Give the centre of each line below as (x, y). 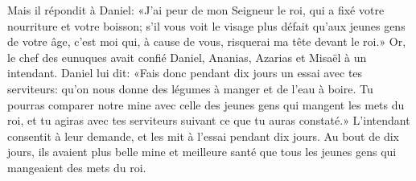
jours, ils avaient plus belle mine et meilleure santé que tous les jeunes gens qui (202, 152)
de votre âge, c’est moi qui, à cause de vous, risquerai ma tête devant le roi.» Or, (207, 41)
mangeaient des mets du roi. (77, 167)
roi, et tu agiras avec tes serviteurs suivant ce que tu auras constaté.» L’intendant (209, 120)
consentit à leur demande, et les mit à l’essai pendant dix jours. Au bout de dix (203, 136)
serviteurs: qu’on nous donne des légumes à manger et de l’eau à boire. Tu (190, 88)
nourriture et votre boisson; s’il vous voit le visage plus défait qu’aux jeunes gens (206, 25)
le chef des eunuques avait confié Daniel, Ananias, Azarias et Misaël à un (187, 57)
